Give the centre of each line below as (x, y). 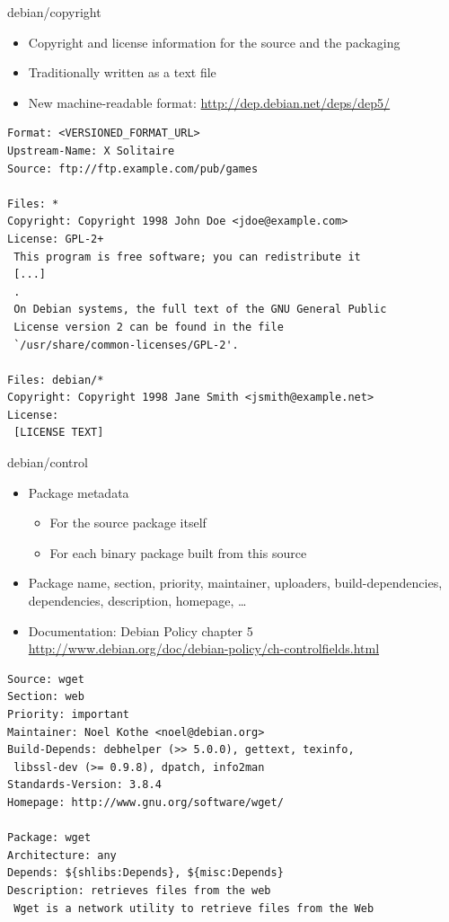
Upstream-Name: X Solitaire (91, 151)
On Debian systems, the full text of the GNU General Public (200, 310)
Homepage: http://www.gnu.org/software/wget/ (145, 802)
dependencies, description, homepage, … (137, 601)
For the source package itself (128, 523)
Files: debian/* (56, 380)
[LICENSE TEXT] (59, 433)
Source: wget (46, 679)
